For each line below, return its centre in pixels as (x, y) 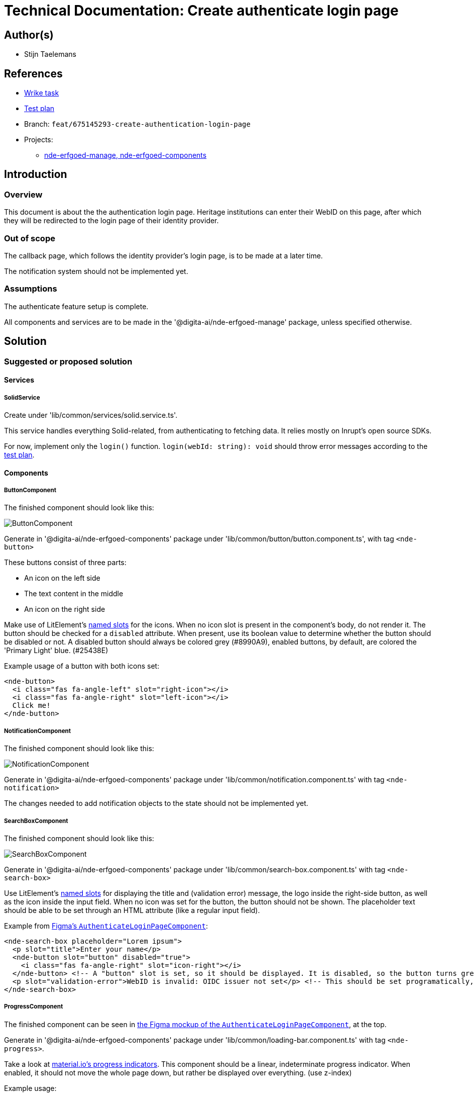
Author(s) (29, 35)
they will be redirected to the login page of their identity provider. (111, 221)
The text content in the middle (74, 594)
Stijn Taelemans (50, 54)
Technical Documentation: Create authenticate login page (201, 11)
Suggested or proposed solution (68, 361)
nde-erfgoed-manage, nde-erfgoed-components (126, 155)
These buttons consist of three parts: (65, 563)
